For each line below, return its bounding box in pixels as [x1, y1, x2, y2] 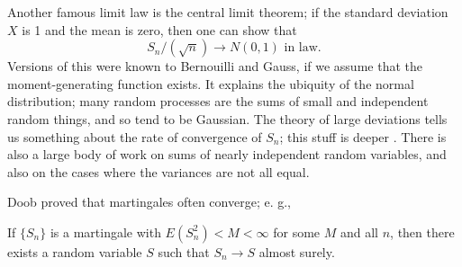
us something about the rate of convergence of [7, 127, 262, 146]
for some [273, 222, 321, 241]
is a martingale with [50, 222, 161, 241]
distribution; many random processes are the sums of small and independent [7, 92, 429, 111]
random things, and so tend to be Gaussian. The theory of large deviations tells [7, 109, 448, 128]
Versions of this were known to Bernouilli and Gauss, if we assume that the [7, 57, 422, 76]
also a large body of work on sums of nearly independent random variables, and [7, 145, 447, 164]
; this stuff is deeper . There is [279, 127, 447, 146]
